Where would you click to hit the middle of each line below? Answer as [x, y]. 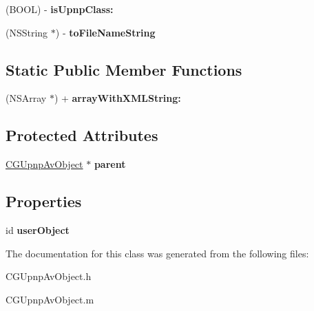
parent [110, 164]
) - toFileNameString [105, 32]
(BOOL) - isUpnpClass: [60, 9]
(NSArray [26, 98]
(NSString [27, 32]
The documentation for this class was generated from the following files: [157, 253]
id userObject [38, 229]
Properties [44, 201]
